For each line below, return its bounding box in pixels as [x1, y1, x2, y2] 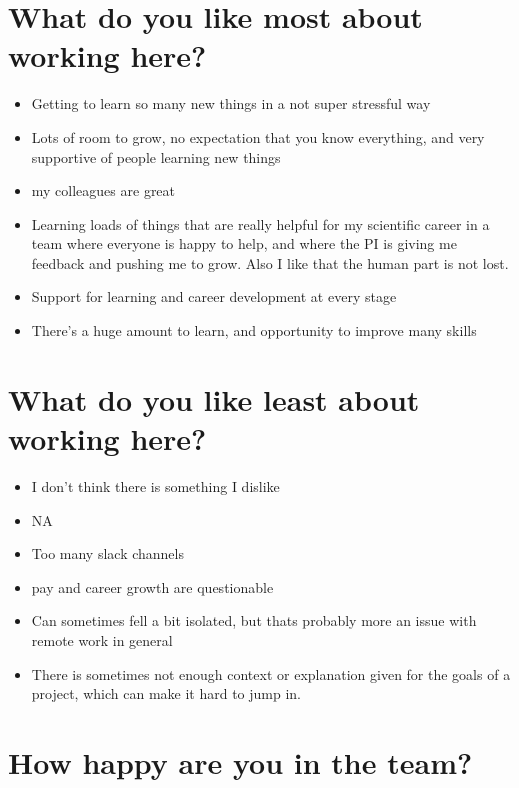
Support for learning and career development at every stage [31, 286, 397, 307]
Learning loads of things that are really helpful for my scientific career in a [31, 213, 490, 234]
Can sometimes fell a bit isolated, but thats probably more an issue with [31, 610, 477, 631]
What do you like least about [8, 378, 420, 419]
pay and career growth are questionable [31, 576, 274, 597]
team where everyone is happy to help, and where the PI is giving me [31, 233, 457, 254]
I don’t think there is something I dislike [31, 475, 280, 496]
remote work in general [31, 629, 173, 650]
